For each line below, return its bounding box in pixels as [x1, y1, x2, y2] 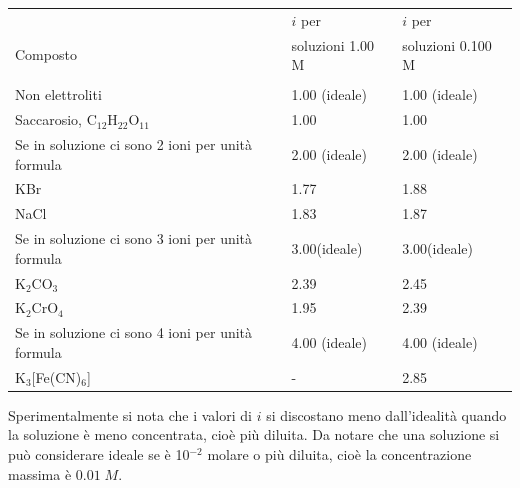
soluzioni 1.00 [291, 34, 375, 55]
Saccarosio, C [15, 109, 97, 130]
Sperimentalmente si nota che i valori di [8, 404, 252, 425]
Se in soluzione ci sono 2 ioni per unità [15, 133, 253, 154]
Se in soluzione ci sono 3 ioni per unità [15, 228, 253, 249]
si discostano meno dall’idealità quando [266, 404, 507, 425]
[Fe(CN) [31, 366, 82, 387]
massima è [8, 463, 72, 484]
